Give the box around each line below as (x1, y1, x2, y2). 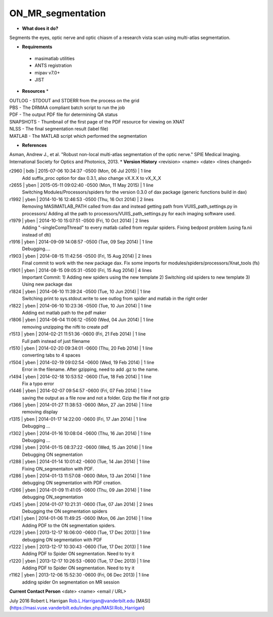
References (22, 142, 47, 148)
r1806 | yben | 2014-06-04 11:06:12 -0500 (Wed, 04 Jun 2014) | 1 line (9, 317, 154, 323)
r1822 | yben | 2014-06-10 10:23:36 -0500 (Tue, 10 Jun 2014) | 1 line (9, 302, 152, 308)
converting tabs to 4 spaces (22, 352, 81, 358)
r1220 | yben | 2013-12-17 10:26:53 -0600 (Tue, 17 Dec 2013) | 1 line (9, 558, 150, 564)
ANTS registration (34, 62, 72, 68)
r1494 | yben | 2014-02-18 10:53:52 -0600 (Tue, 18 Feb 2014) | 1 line (9, 373, 152, 379)
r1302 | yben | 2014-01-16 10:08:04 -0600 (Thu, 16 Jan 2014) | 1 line (9, 430, 151, 436)
